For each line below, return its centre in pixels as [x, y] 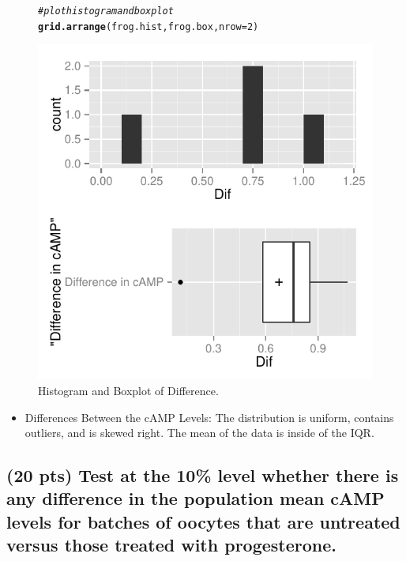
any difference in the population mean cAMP [195, 498]
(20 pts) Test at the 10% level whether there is [203, 475]
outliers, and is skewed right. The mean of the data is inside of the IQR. [199, 433]
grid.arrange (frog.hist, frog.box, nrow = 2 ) [148, 26]
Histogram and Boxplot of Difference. [128, 390]
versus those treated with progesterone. [172, 545]
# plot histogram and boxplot [106, 11]
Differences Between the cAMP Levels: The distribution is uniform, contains [209, 417]
